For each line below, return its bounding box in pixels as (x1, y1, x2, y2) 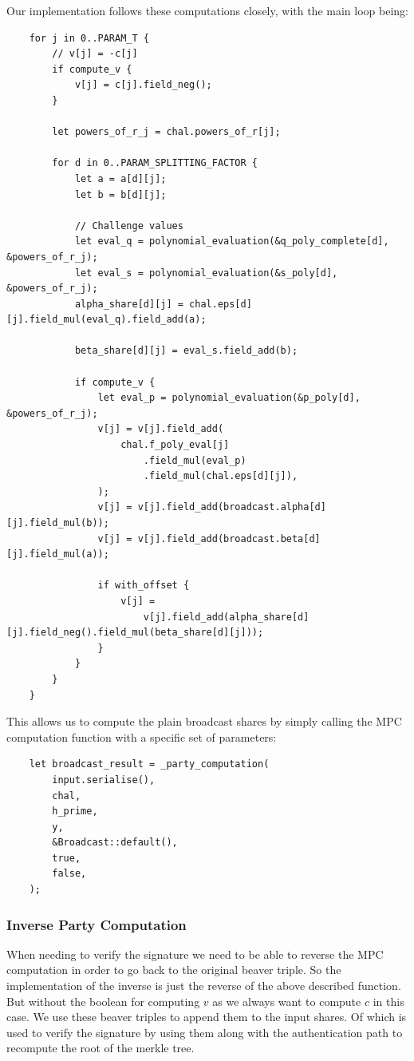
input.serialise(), (52, 774, 156, 786)
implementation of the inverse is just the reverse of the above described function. (6, 977, 401, 994)
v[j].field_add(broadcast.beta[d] (137, 532, 321, 544)
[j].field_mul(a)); (6, 548, 109, 560)
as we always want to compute (212, 992, 361, 1009)
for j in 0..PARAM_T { (29, 32, 149, 44)
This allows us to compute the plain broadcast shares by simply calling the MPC (6, 713, 402, 730)
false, (52, 868, 87, 880)
